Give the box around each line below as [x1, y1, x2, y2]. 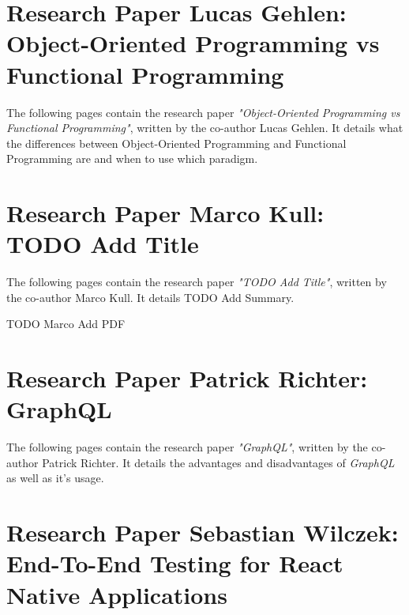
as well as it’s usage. [6, 470, 104, 486]
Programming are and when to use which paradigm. [6, 150, 258, 167]
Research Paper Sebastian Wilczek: [6, 516, 399, 549]
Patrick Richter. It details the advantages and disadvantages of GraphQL [42, 454, 395, 470]
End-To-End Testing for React [6, 547, 343, 579]
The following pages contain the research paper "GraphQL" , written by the [6, 439, 368, 455]
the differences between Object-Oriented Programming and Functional [6, 134, 347, 151]
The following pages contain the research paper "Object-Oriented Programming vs [6, 104, 400, 120]
